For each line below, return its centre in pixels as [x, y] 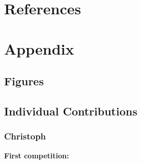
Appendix [39, 48]
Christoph [25, 136]
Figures [24, 81]
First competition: [37, 155]
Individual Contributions [71, 111]
